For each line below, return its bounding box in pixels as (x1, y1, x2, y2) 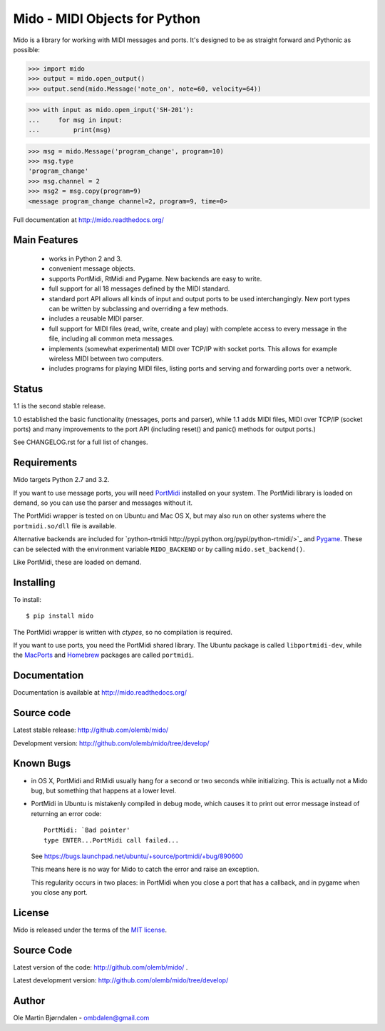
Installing (13, 576, 56, 588)
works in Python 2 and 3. (48, 254, 123, 263)
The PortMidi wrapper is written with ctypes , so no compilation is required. (13, 628, 233, 636)
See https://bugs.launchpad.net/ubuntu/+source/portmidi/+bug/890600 (31, 852, 244, 860)
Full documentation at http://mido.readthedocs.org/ (13, 215, 164, 224)
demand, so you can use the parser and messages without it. (13, 498, 192, 507)
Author (13, 995, 46, 1007)
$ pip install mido (26, 612, 94, 620)
